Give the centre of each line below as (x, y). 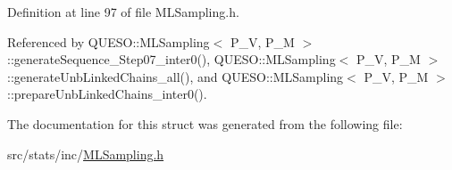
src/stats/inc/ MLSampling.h (86, 154)
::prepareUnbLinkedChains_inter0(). (107, 94)
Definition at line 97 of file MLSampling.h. (123, 12)
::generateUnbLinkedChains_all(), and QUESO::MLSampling (176, 76)
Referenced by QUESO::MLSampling (109, 41)
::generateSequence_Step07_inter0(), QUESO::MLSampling (172, 59)
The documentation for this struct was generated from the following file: (205, 123)
